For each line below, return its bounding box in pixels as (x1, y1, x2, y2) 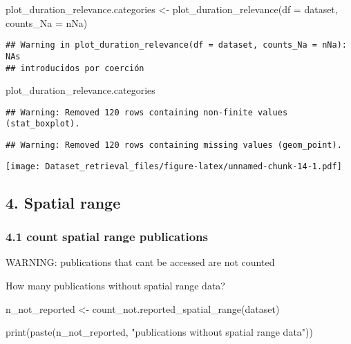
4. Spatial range (6, 191, 121, 213)
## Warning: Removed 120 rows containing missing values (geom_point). (6, 140, 342, 151)
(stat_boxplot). (6, 119, 80, 129)
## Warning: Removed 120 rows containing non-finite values (6, 107, 288, 117)
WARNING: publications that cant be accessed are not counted (6, 255, 275, 269)
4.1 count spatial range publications (6, 228, 208, 245)
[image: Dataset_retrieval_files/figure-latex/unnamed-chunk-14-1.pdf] (6, 161, 342, 171)
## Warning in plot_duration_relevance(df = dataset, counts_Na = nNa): (6, 40, 347, 50)
